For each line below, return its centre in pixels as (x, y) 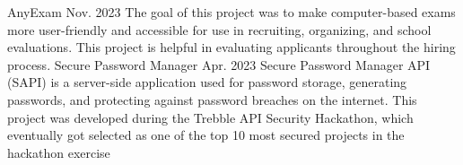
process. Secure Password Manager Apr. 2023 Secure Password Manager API (219, 64)
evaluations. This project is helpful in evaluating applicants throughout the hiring (231, 47)
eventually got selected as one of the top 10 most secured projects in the (206, 135)
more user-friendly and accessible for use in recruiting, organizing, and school (219, 29)
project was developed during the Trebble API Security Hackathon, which (210, 117)
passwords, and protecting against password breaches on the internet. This (212, 99)
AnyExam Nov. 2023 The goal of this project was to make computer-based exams (231, 12)
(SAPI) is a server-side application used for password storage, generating (207, 82)
